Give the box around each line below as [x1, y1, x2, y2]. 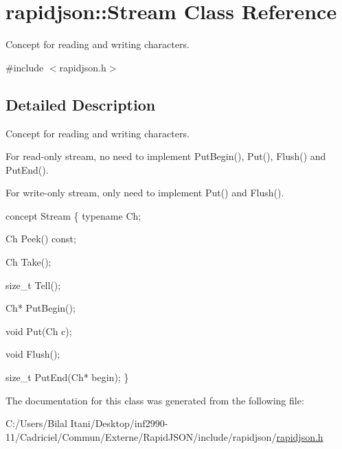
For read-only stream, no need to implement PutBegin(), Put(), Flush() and [5, 149, 326, 163]
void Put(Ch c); [5, 323, 72, 338]
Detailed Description [5, 93, 156, 115]
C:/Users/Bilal [5, 416, 67, 430]
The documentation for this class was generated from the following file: [5, 393, 304, 407]
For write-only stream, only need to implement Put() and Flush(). [5, 185, 284, 200]
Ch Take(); [5, 255, 52, 269]
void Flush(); [5, 347, 60, 361]
